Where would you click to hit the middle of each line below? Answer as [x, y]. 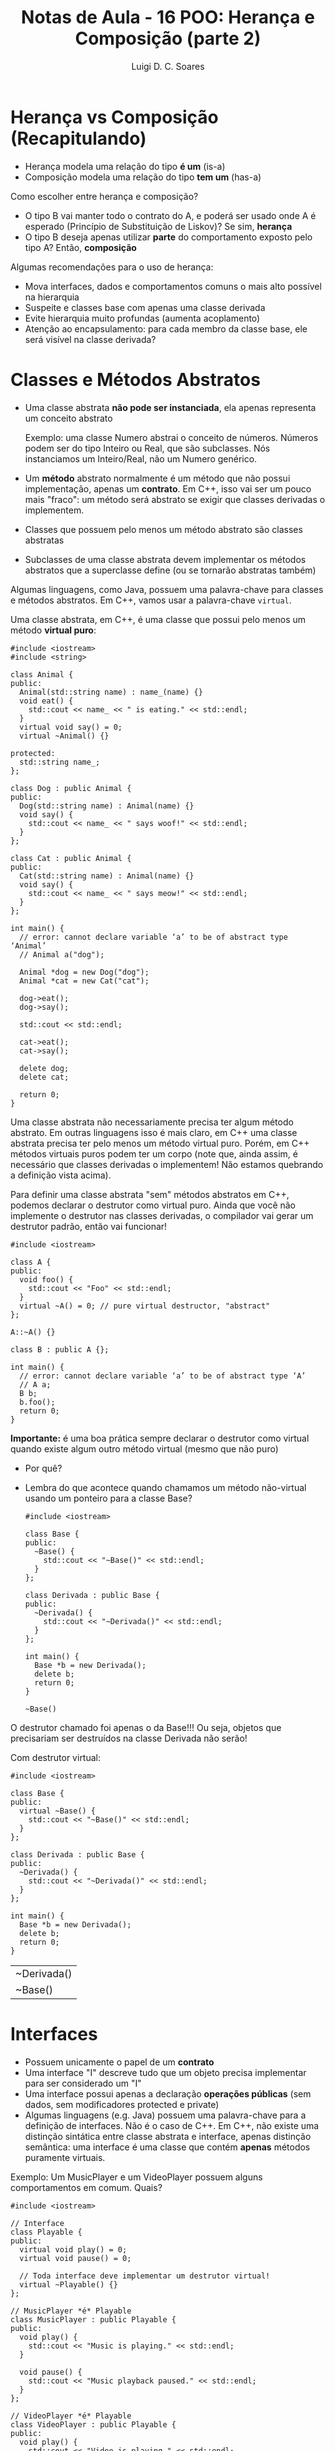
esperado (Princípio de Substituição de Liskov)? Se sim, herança [158, 226]
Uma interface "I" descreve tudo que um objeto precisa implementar [165, 2072]
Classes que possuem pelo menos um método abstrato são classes [163, 529]
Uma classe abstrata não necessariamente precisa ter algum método [152, 1122]
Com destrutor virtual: [56, 1757]
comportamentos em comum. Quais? [86, 2187]
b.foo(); [37, 1402]
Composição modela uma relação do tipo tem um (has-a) [143, 177]
